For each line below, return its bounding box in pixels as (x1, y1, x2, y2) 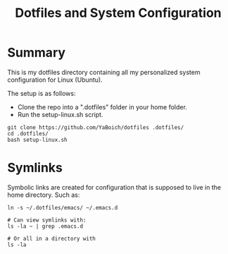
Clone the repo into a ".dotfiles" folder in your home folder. (17, 102, 188, 111)
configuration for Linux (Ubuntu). (7, 75, 103, 84)
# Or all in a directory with (7, 235, 96, 242)
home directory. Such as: (7, 190, 80, 199)
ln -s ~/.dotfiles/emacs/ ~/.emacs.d (7, 204, 118, 211)
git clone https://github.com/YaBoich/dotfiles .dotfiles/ (7, 123, 184, 131)
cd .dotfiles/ (7, 130, 49, 137)
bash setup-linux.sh (7, 136, 68, 143)
